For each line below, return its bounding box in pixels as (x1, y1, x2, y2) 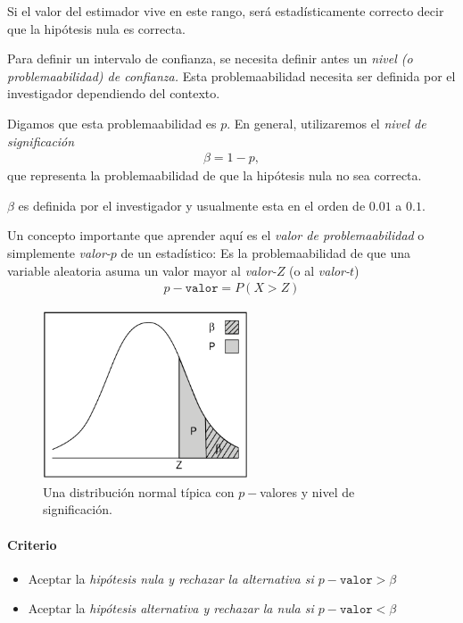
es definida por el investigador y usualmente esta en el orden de (18, 195, 366, 214)
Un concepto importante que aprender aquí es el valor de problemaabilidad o (7, 226, 425, 245)
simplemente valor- (7, 243, 111, 262)
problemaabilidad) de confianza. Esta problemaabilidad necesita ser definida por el (7, 66, 456, 85)
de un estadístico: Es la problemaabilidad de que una (120, 243, 410, 262)
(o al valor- (289, 261, 351, 279)
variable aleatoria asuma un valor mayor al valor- (7, 261, 277, 279)
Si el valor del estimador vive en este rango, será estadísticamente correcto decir (7, 2, 444, 20)
